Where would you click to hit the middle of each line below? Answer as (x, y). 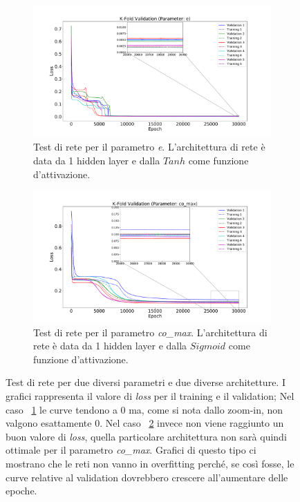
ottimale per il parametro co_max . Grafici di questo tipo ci (131, 450)
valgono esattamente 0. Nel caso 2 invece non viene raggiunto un (145, 423)
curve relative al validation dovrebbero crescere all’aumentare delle (147, 477)
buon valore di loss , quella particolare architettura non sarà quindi (146, 436)
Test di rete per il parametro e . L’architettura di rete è (149, 147)
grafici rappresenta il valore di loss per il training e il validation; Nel (150, 395)
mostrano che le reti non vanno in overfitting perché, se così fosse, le (150, 463)
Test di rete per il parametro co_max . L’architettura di (150, 332)
